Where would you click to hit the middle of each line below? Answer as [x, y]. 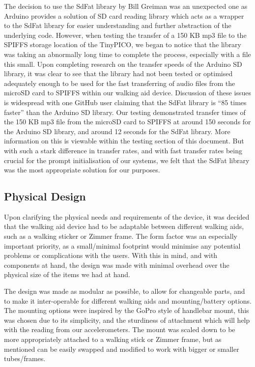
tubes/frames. [25, 358]
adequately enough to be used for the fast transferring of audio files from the [120, 83]
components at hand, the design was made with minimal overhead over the [117, 265]
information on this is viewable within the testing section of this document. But [124, 141]
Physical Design [45, 196]
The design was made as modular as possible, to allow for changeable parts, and [125, 291]
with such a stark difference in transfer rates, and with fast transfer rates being [123, 150]
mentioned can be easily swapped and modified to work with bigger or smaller [122, 349]
